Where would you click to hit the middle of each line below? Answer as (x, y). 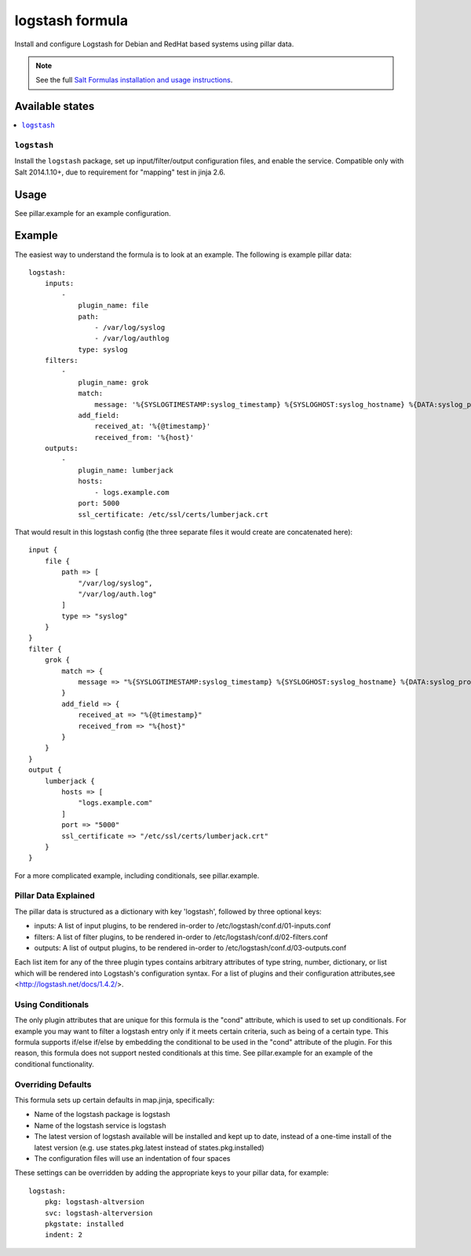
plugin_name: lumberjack (126, 470)
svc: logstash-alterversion (99, 1213)
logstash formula (71, 20)
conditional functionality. (54, 1064)
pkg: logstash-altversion (95, 1202)
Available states (55, 106)
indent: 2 (63, 1235)
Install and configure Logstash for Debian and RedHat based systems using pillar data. (154, 44)
